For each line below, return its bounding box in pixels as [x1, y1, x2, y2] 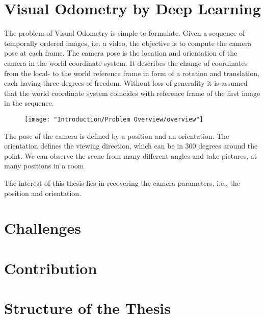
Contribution [4, 257, 97, 278]
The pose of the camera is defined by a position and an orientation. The [4, 130, 229, 141]
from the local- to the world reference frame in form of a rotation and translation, [4, 67, 259, 78]
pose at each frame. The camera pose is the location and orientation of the [4, 47, 237, 58]
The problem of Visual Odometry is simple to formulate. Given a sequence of [4, 28, 245, 38]
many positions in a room [4, 160, 84, 171]
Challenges [4, 217, 81, 238]
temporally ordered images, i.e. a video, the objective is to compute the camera [4, 37, 252, 48]
